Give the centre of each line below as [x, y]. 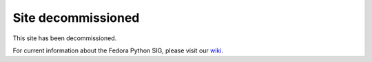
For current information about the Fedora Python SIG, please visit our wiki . [118, 50]
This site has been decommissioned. [65, 38]
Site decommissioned [76, 18]
